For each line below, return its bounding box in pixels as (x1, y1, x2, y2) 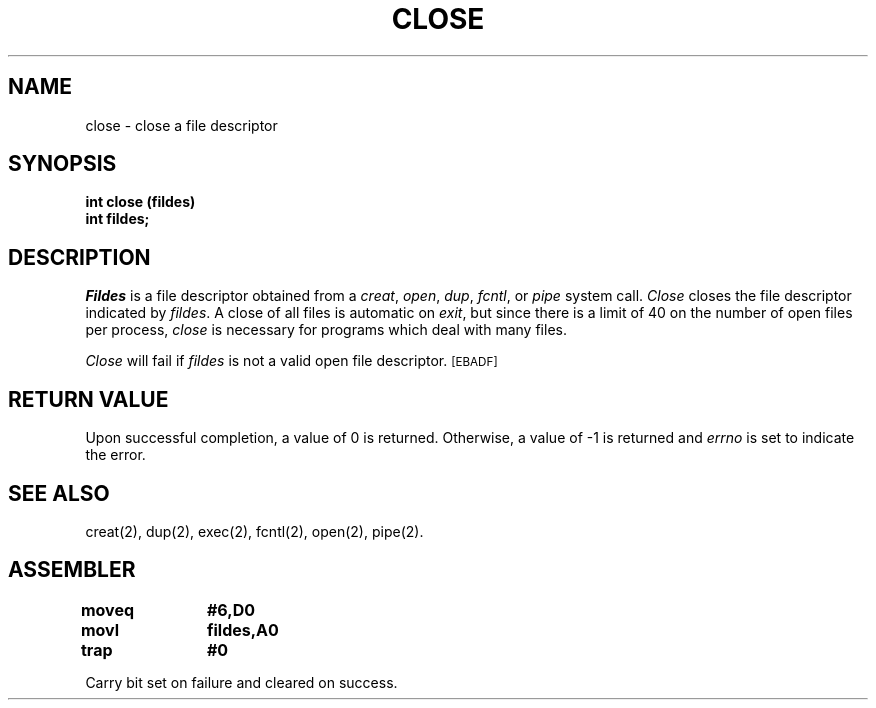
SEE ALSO (8, 480, 110, 506)
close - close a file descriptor (85, 116, 278, 134)
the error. (85, 446, 146, 464)
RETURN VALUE (8, 386, 169, 412)
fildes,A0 (206, 619, 279, 640)
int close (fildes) (85, 193, 196, 211)
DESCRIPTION (8, 244, 151, 270)
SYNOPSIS (8, 151, 117, 177)
